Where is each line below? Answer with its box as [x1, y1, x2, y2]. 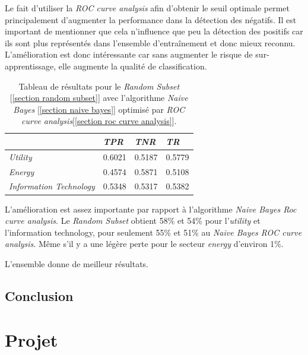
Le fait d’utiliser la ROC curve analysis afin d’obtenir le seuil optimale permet [5, 2, 290, 14]
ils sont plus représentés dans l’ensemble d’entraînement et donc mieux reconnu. [5, 36, 296, 49]
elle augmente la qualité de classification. [58, 59, 207, 72]
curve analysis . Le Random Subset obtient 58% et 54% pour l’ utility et [5, 214, 261, 227]
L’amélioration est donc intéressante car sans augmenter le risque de [5, 48, 253, 61]
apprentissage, [5, 59, 56, 72]
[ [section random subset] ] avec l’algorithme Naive [9, 91, 188, 104]
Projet [5, 327, 58, 351]
